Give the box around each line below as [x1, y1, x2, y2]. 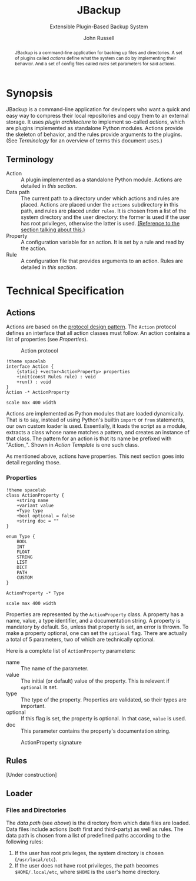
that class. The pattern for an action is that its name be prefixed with [6, 435, 172, 442]
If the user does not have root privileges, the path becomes [14, 862, 159, 869]
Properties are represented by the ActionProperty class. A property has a [6, 610, 184, 618]
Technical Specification [6, 284, 125, 298]
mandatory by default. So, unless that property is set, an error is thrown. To [6, 623, 189, 630]
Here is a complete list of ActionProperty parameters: [6, 647, 136, 654]
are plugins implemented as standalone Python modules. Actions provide [6, 125, 184, 132]
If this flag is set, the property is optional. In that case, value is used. [21, 714, 187, 722]
